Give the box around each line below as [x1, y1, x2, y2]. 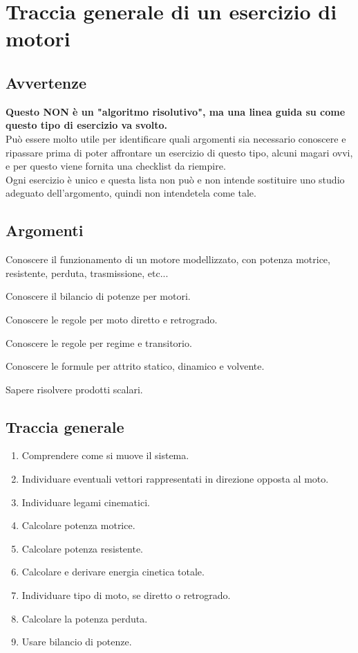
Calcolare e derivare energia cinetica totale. [21, 564, 205, 579]
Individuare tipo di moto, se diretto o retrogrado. [21, 588, 231, 602]
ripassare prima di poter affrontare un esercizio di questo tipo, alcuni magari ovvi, [6, 145, 353, 159]
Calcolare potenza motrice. [21, 518, 135, 533]
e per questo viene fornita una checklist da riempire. [6, 159, 226, 173]
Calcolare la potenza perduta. [21, 611, 148, 625]
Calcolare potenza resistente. [21, 541, 144, 555]
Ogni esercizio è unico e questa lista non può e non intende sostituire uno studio [6, 172, 345, 186]
